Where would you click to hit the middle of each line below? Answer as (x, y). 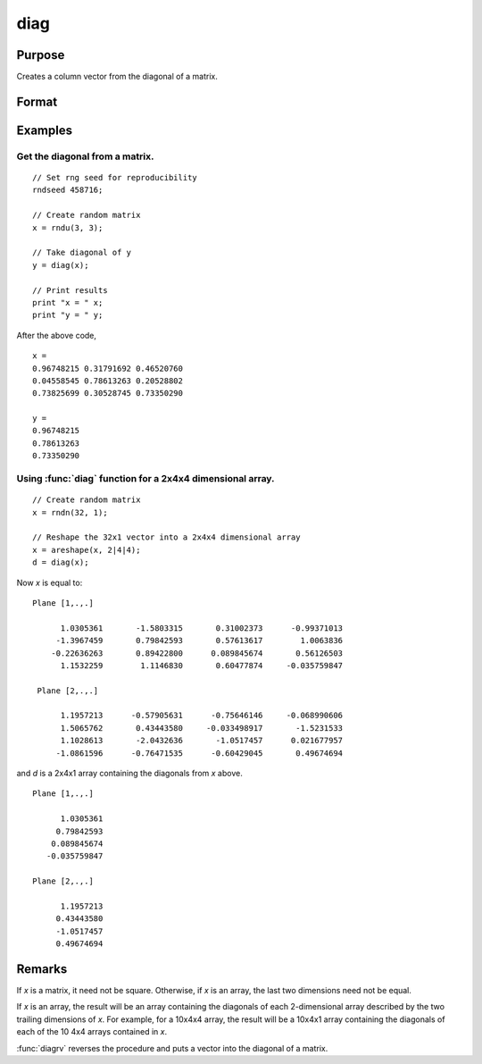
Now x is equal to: (50, 582)
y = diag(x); (61, 265)
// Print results (70, 290)
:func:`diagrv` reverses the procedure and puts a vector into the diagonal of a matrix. (172, 1048)
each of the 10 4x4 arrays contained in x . (92, 1032)
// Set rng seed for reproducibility (115, 178)
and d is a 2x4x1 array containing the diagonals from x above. (129, 774)
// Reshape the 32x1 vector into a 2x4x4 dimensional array (166, 537)
